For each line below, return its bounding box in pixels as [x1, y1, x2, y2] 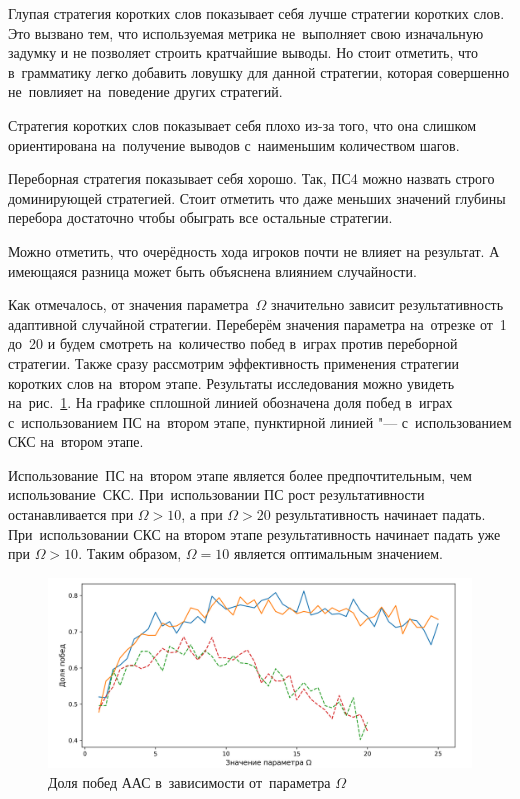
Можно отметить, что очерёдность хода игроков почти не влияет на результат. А [8, 240, 500, 261]
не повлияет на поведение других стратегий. [8, 81, 283, 102]
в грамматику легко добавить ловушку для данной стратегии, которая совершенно [8, 61, 510, 82]
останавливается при [8, 504, 134, 525]
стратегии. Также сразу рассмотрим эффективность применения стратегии [8, 352, 460, 373]
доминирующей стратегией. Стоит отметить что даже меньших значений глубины [8, 187, 506, 208]
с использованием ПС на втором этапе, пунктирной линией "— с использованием [8, 411, 512, 432]
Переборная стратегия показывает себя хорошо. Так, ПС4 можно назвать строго [8, 168, 495, 189]
